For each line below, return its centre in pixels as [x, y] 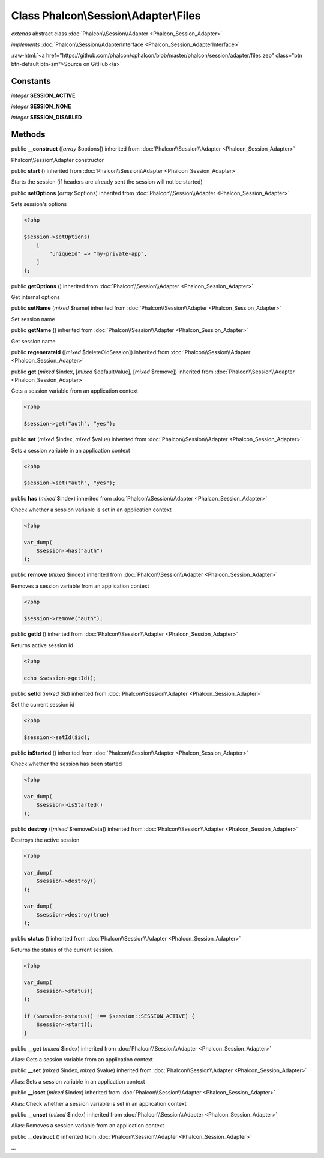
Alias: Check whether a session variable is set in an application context [99, 1103]
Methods [28, 135]
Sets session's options [39, 204]
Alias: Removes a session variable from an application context [88, 1126]
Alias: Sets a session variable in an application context [78, 1081]
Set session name [33, 319]
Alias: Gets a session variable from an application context [82, 1059]
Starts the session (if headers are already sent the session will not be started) [107, 182]
